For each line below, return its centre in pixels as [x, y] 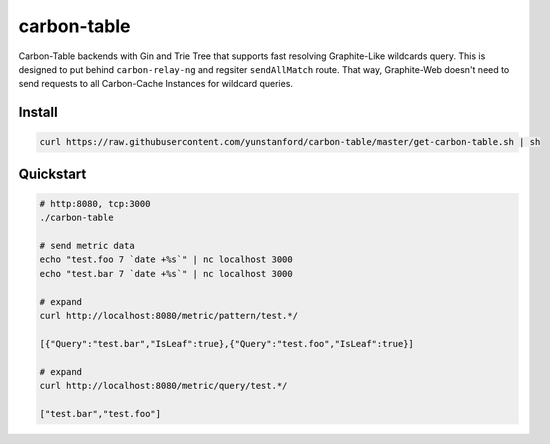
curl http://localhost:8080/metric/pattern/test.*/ [169, 316]
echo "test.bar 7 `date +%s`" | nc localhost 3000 [166, 273]
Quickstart [52, 173]
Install [38, 112]
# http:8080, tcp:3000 [95, 203]
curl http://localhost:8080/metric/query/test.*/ [163, 385]
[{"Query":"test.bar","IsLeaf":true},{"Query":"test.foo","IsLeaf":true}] [227, 343]
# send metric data [87, 246]
